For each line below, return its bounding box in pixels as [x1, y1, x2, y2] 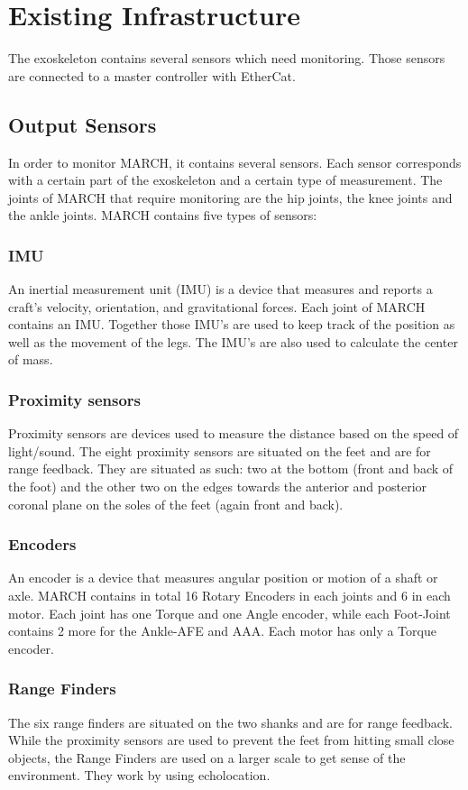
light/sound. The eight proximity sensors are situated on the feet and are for [8, 441, 431, 460]
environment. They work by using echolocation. [8, 766, 271, 785]
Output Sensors [8, 110, 157, 138]
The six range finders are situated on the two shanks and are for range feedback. [8, 712, 453, 731]
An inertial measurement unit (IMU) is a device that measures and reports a [8, 280, 433, 299]
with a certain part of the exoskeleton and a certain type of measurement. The [8, 170, 443, 189]
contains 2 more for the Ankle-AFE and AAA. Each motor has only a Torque [8, 621, 436, 640]
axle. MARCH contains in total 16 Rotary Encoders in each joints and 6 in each [8, 586, 451, 605]
